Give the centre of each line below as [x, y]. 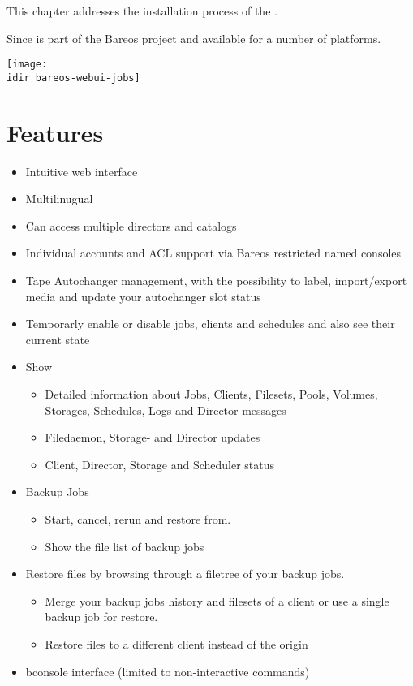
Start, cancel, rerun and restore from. [138, 518]
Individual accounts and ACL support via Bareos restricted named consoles [213, 253]
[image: [27, 65]
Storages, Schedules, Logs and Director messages [166, 410]
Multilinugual [59, 198]
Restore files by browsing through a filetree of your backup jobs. [185, 574]
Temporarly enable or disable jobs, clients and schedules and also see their [210, 324]
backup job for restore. [101, 617]
